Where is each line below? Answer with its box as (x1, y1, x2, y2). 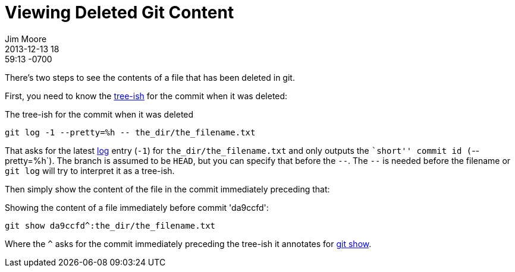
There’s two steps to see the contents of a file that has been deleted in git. (5, 72, 295, 83)
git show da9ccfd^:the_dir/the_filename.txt (5, 220, 216, 230)
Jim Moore (5, 33, 47, 44)
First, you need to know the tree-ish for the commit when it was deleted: (5, 90, 288, 101)
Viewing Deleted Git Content (5, 2, 234, 23)
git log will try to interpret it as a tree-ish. (5, 165, 175, 176)
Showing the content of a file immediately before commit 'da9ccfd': (5, 202, 269, 213)
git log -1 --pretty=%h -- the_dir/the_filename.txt (5, 127, 256, 137)
